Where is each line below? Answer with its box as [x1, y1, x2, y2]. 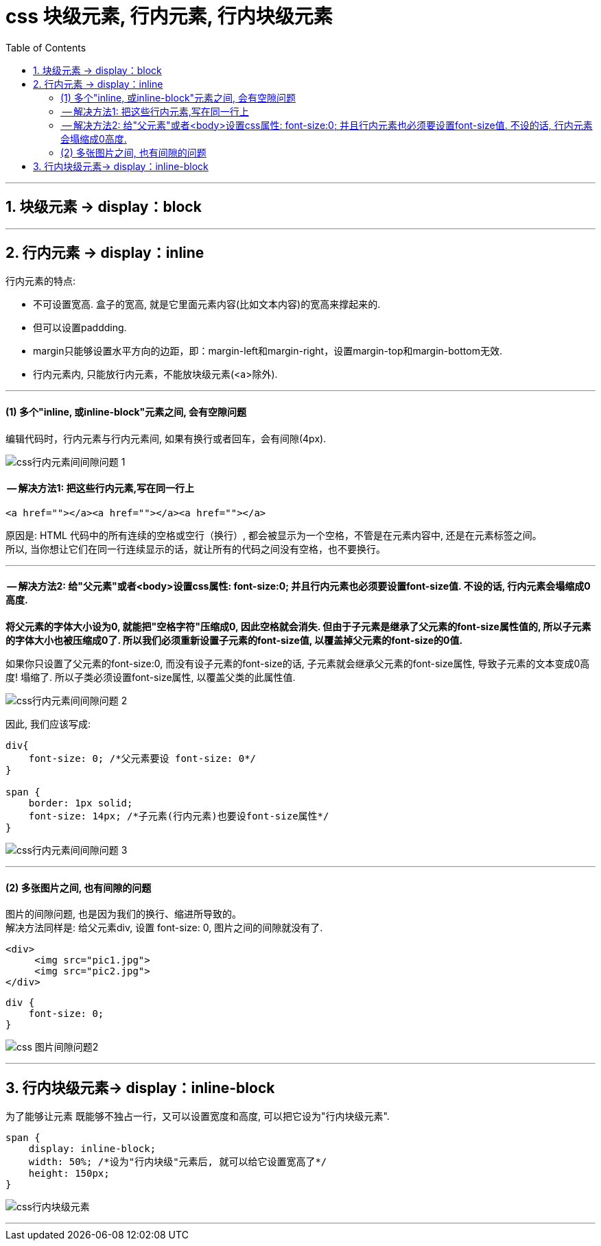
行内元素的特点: [5, 275, 76, 287]
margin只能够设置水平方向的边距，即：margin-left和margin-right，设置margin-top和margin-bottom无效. [33, 345, 502, 357]
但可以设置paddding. [33, 322, 127, 334]
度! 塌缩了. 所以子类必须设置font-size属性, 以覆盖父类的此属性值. [5, 671, 296, 684]
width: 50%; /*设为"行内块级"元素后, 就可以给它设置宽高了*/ [28, 1156, 327, 1168]
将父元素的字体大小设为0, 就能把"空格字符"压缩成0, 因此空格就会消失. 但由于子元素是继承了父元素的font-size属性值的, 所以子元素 [5, 621, 591, 633]
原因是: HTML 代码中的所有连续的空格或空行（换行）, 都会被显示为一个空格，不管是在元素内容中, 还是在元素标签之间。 [5, 529, 542, 541]
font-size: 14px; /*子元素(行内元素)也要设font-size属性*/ [28, 811, 329, 822]
